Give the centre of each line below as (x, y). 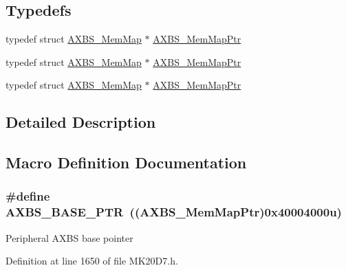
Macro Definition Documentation (126, 162)
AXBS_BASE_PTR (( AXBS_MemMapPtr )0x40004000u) (174, 212)
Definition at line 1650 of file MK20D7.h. (92, 261)
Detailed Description (81, 122)
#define (28, 196)
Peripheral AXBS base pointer (69, 237)
